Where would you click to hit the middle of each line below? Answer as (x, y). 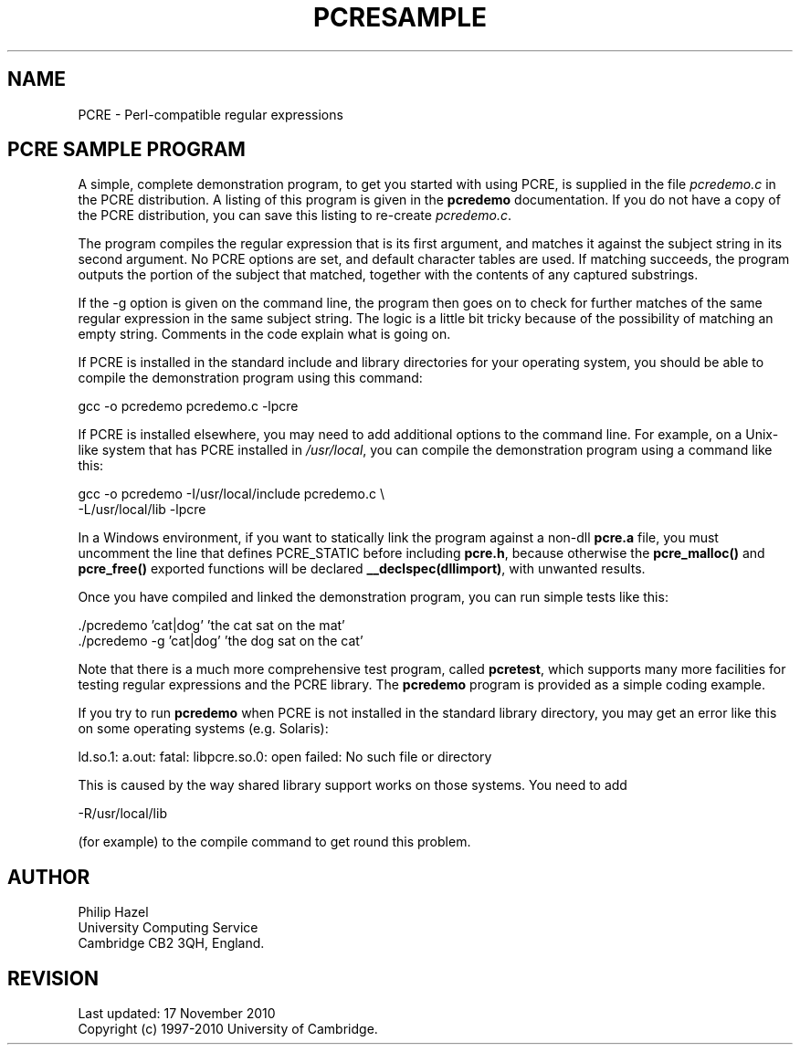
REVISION (53, 978)
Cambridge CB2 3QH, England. (171, 943)
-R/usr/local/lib (122, 814)
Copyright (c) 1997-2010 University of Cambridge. (228, 1029)
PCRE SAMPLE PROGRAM (126, 150)
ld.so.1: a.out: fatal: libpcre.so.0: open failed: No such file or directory (285, 757)
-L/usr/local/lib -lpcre (142, 510)
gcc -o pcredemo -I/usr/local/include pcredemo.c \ (231, 494)
